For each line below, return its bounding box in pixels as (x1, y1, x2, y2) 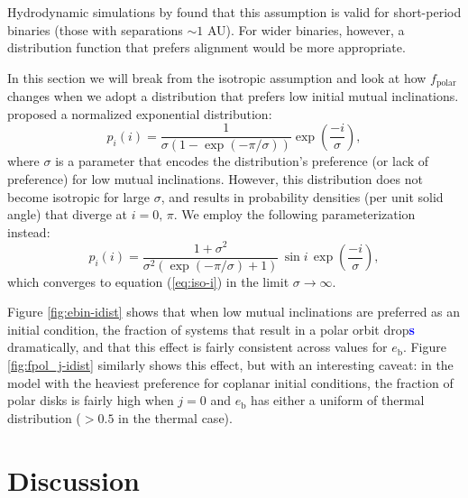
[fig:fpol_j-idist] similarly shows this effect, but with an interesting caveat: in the (7, 355, 454, 373)
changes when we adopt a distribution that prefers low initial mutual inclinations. (7, 87, 459, 106)
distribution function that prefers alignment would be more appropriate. (7, 38, 406, 57)
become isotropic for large (7, 187, 151, 206)
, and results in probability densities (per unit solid (161, 187, 444, 206)
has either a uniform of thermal (251, 391, 425, 410)
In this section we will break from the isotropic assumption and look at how (7, 68, 427, 87)
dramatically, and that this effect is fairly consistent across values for (7, 337, 388, 356)
